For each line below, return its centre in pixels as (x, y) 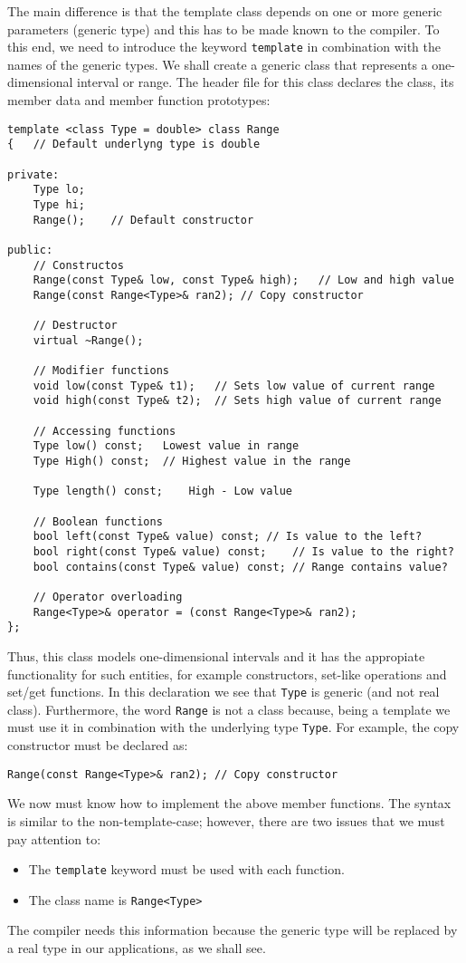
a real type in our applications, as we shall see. (137, 948)
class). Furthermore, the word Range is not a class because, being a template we (229, 709)
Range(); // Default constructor (143, 220)
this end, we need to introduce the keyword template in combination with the (224, 47)
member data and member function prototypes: (139, 100)
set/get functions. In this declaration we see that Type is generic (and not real (223, 692)
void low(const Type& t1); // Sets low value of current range (234, 385)
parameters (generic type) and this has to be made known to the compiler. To (223, 29)
